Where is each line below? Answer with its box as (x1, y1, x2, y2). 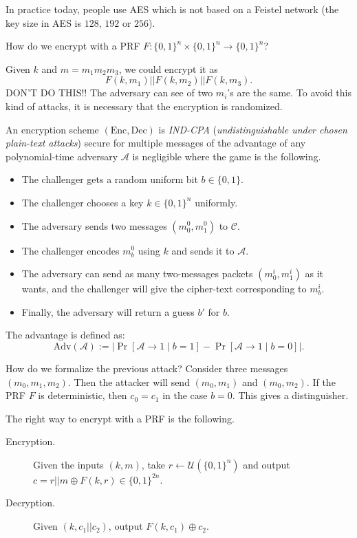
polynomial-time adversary (6, 149, 118, 163)
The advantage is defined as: (6, 327, 125, 342)
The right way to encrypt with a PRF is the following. (6, 411, 235, 425)
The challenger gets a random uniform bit (21, 172, 198, 186)
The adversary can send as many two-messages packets (21, 266, 253, 281)
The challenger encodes (21, 243, 120, 257)
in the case (162, 388, 208, 402)
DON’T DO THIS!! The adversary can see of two (6, 85, 213, 100)
